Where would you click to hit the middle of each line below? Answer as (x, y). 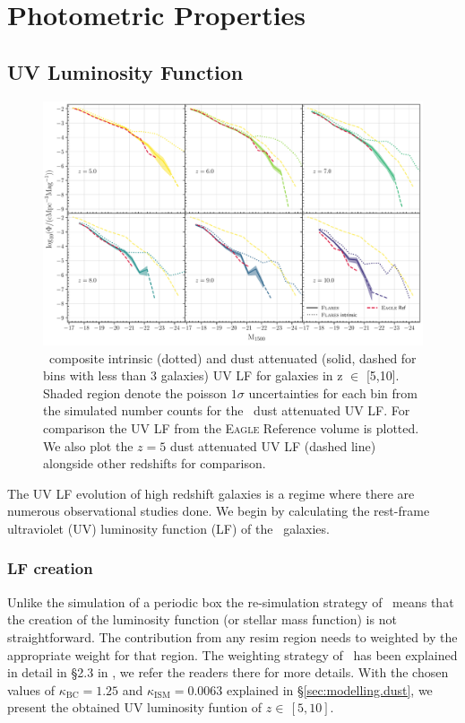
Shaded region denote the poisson (135, 392)
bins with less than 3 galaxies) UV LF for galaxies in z (193, 375)
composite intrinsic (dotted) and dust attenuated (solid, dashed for (232, 357)
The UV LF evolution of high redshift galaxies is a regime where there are (211, 493)
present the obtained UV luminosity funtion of (135, 707)
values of (31, 689)
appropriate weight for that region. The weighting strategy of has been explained (232, 654)
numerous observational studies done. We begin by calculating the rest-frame (219, 511)
